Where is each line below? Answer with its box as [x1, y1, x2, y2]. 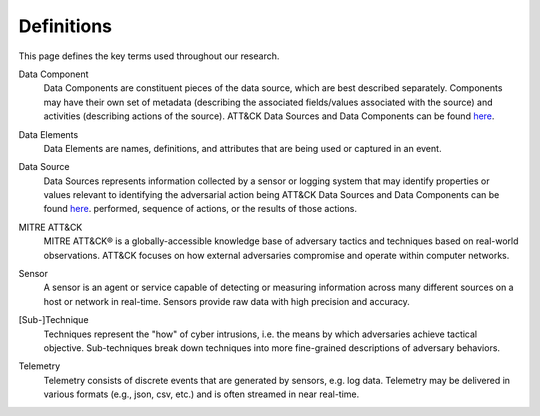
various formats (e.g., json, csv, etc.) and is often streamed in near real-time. [43, 388, 360, 400]
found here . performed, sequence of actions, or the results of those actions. [43, 203, 357, 215]
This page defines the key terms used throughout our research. [18, 50, 280, 62]
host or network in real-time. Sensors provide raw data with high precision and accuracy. [43, 295, 410, 307]
